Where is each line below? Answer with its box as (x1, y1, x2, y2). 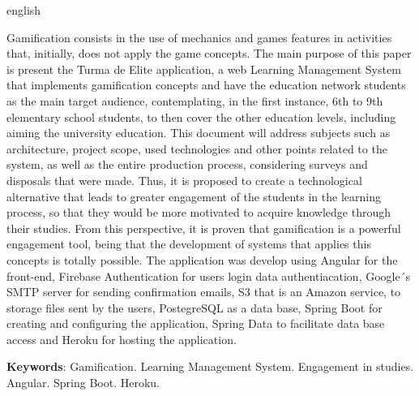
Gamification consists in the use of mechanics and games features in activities (6, 28, 392, 45)
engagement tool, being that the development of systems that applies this (6, 235, 371, 252)
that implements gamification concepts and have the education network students (6, 76, 406, 93)
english (6, 2, 41, 18)
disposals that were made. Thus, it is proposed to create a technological (6, 171, 362, 188)
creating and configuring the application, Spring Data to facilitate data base (6, 315, 385, 332)
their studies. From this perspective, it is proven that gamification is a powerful (6, 219, 401, 236)
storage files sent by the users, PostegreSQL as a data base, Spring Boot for (6, 299, 383, 316)
